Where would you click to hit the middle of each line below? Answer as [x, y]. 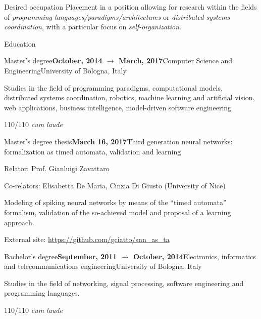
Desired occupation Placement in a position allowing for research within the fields [130, 7]
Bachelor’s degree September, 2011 [61, 256]
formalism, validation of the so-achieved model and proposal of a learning [118, 212]
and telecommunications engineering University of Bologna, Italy [103, 266]
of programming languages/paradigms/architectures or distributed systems [117, 16]
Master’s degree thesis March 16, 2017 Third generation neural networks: [118, 141]
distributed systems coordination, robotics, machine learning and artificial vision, [129, 97]
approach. [19, 222]
